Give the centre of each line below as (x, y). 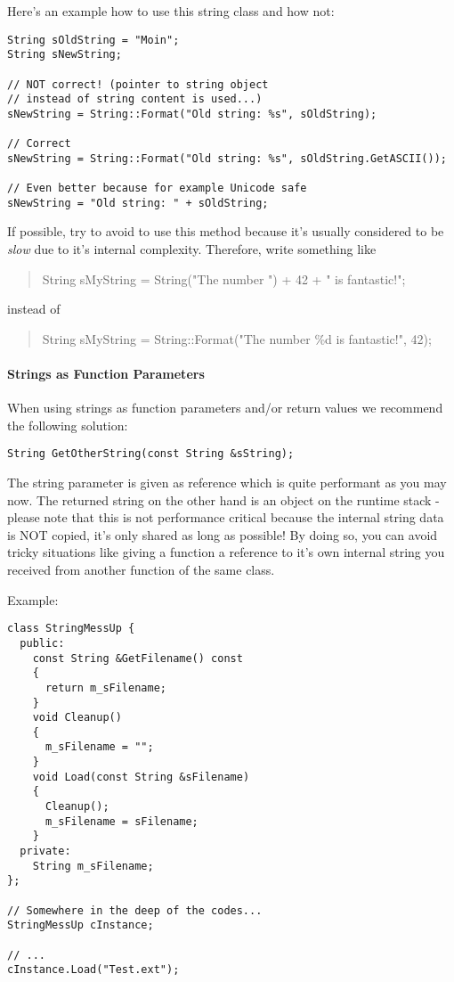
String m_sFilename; (93, 866)
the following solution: (68, 425)
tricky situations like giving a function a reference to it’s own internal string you (226, 552)
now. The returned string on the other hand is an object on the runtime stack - (223, 499)
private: (45, 851)
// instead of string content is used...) (135, 99)
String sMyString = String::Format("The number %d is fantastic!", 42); (237, 338)
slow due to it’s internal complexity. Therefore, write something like (192, 249)
